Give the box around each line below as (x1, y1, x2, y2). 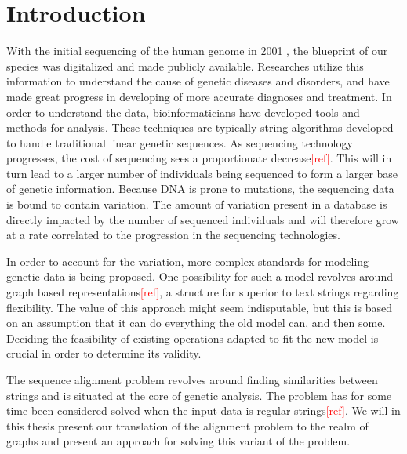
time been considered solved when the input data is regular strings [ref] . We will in (6, 402, 401, 419)
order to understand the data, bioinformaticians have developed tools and (6, 104, 360, 120)
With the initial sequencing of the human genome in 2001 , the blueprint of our (6, 42, 388, 59)
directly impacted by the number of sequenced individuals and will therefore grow (6, 211, 399, 227)
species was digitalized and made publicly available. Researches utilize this (6, 57, 364, 74)
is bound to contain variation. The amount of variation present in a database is (6, 196, 387, 212)
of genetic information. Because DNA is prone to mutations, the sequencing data (6, 180, 394, 197)
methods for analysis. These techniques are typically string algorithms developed (6, 119, 394, 136)
